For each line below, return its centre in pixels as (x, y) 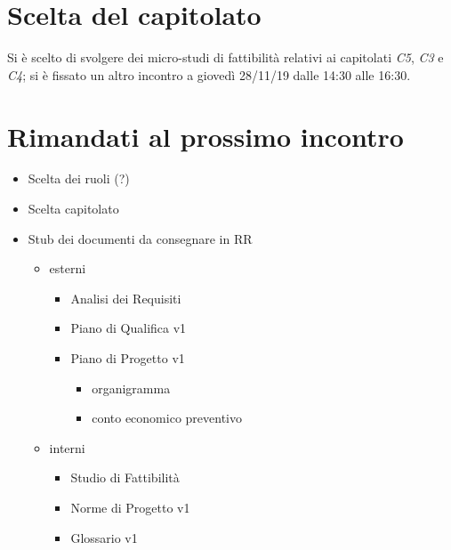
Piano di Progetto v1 (128, 358)
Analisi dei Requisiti (126, 298)
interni (67, 447)
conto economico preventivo (167, 418)
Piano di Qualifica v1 (129, 328)
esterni (68, 268)
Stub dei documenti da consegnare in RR (140, 238)
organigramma (131, 388)
